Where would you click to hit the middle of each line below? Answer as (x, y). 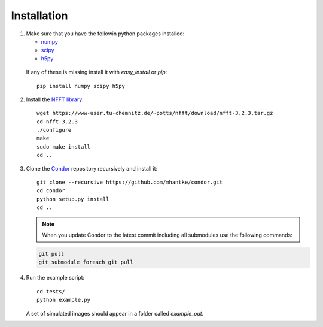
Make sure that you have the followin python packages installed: (105, 34)
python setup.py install (73, 199)
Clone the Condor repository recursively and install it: (92, 168)
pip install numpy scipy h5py (81, 86)
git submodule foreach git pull (86, 262)
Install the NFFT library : (55, 99)
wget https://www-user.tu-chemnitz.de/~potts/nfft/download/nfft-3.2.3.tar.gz (155, 113)
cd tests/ (51, 291)
